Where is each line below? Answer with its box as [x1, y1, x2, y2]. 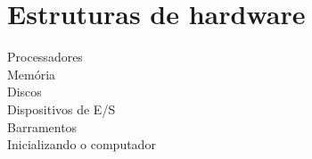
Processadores [7, 47, 83, 66]
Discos [7, 82, 42, 101]
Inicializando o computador [7, 135, 156, 154]
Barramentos [7, 117, 78, 136]
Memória [7, 64, 56, 83]
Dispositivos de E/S [7, 99, 116, 118]
